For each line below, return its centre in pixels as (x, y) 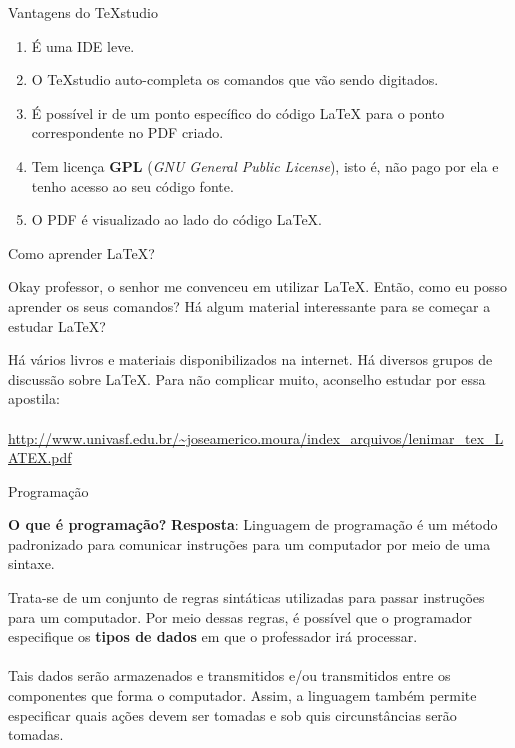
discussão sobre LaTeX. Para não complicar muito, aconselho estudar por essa (247, 378)
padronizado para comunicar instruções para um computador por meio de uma (249, 543)
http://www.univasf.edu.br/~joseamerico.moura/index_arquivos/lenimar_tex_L (256, 437)
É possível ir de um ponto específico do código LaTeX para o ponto (238, 112)
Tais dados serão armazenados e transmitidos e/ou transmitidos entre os (229, 675)
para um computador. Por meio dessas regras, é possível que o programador (240, 616)
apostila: (34, 398)
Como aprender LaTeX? (81, 252)
